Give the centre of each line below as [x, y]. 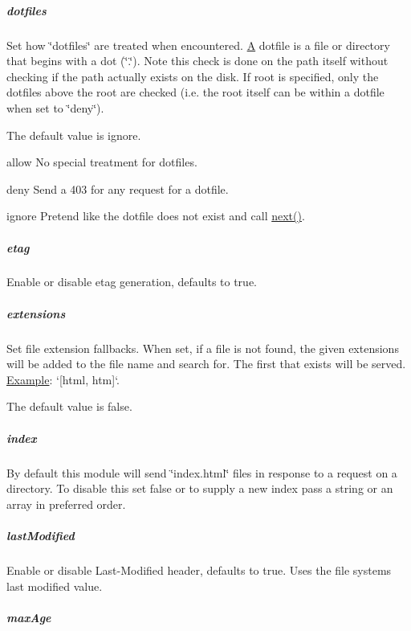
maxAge [29, 617]
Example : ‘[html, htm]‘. [63, 379]
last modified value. [55, 586]
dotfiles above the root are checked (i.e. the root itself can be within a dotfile [195, 92]
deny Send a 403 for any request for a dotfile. [118, 188]
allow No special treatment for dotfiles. [102, 162]
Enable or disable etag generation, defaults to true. [132, 282]
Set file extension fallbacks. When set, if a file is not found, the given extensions [203, 348]
